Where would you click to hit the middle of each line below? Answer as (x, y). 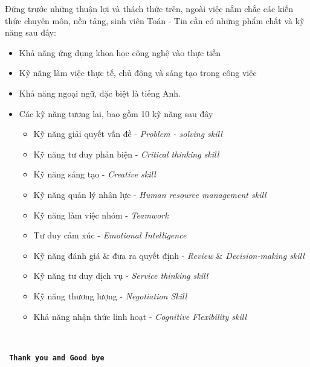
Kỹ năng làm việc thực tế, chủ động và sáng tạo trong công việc (138, 73)
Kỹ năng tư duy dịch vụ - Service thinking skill (121, 276)
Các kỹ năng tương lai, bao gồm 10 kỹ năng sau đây (116, 113)
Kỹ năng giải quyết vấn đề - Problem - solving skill (128, 134)
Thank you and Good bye (57, 358)
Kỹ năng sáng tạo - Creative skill (95, 174)
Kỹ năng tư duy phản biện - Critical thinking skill (126, 154)
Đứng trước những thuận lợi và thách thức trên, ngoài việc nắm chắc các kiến (149, 8)
